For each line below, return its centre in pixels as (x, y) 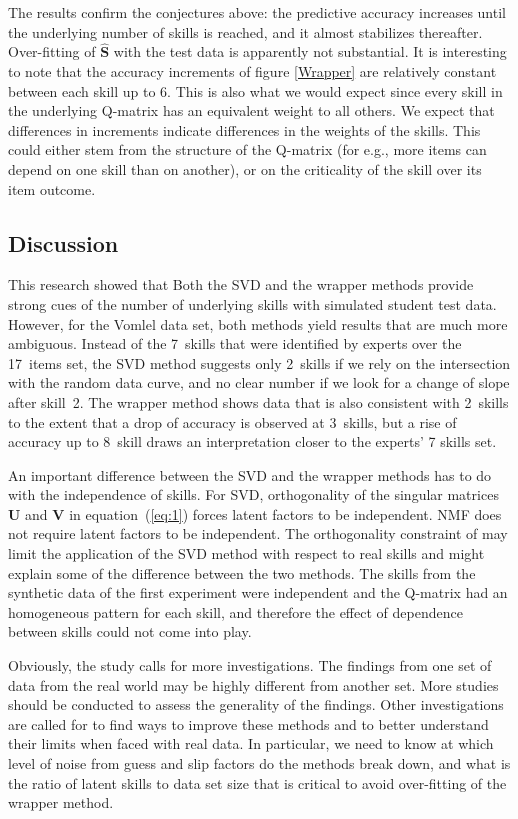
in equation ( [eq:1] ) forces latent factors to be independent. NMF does (285, 513)
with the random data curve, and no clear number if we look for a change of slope (259, 382)
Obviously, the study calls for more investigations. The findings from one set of (250, 665)
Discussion (63, 242)
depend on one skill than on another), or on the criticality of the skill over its (245, 168)
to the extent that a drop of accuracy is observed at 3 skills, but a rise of (232, 421)
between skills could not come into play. (130, 631)
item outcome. (52, 188)
